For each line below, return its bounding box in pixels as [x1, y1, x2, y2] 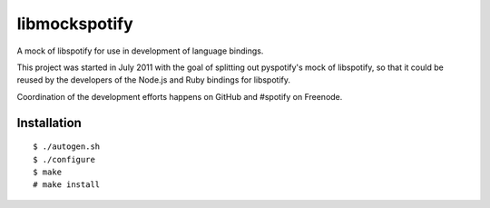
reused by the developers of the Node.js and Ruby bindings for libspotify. [16, 74, 290, 85]
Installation [16, 114, 82, 131]
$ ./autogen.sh [33, 142, 101, 152]
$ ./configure [33, 154, 95, 164]
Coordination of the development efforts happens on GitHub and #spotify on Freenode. [16, 91, 343, 102]
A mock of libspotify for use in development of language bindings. [16, 45, 264, 56]
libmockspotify [16, 14, 133, 34]
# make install [33, 180, 101, 190]
